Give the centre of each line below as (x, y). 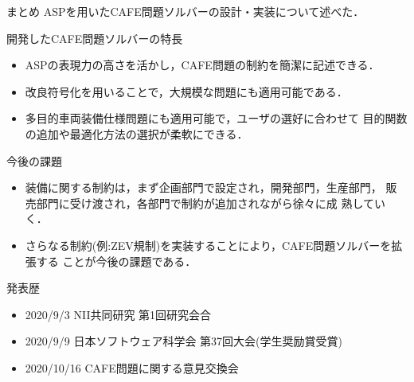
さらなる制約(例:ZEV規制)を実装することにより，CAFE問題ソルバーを (208, 245)
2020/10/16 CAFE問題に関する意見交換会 (132, 367)
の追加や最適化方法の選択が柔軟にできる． (137, 133)
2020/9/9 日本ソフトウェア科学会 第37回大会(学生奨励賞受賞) (184, 341)
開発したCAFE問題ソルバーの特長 (95, 38)
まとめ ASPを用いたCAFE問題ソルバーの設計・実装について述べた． (186, 11)
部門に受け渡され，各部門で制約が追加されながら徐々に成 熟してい (211, 203)
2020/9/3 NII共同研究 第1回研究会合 (118, 314)
